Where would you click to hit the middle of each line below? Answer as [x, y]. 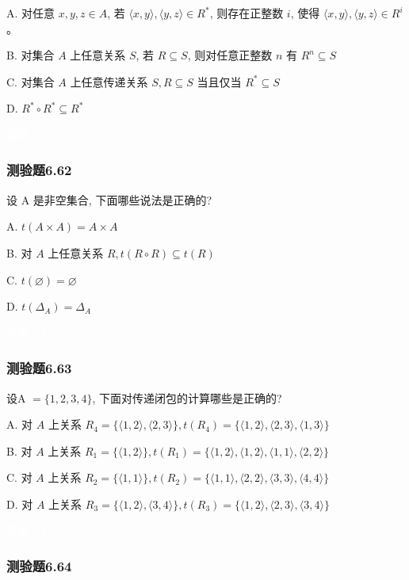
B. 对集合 [31, 55]
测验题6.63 [39, 368]
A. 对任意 [31, 13]
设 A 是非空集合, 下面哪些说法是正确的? [109, 199]
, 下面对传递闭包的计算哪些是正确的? [187, 397]
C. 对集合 [31, 81]
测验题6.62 [39, 170]
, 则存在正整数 [247, 13]
